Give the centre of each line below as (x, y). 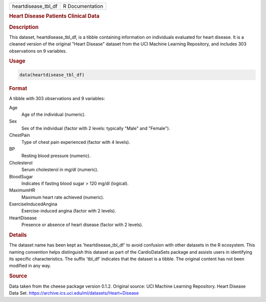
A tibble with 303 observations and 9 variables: (57, 99)
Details (18, 235)
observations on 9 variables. (38, 51)
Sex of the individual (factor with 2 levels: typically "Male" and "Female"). (96, 128)
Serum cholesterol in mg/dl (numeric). (60, 169)
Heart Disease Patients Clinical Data (54, 16)
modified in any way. (30, 266)
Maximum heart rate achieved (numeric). (63, 197)
